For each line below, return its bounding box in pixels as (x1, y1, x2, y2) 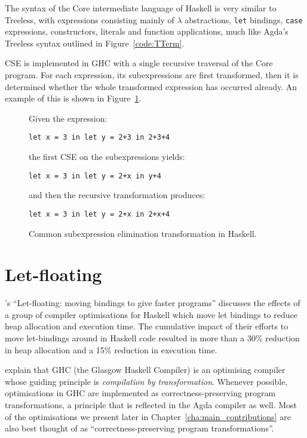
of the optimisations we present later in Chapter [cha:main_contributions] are (5, 410, 291, 422)
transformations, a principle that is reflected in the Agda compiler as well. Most (5, 399, 297, 411)
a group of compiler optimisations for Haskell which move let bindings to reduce (5, 308, 298, 320)
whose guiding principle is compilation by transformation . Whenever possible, (5, 375, 288, 387)
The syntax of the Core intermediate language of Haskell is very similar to (5, 2, 277, 14)
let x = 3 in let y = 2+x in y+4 (29, 171, 161, 180)
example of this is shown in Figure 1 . (5, 92, 142, 104)
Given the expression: (29, 112, 108, 124)
